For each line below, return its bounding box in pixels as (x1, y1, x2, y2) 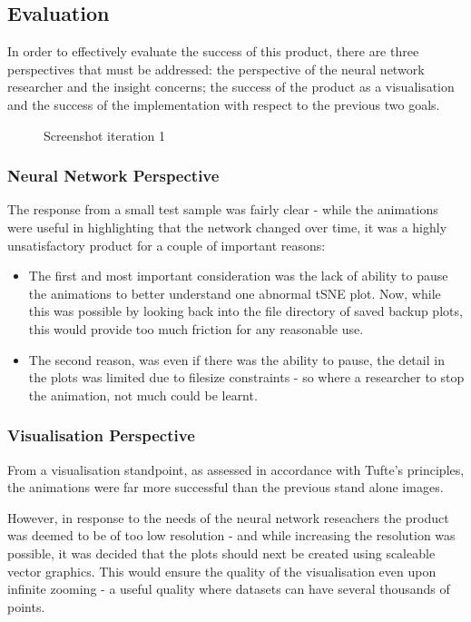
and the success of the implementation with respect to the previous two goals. (7, 94, 440, 114)
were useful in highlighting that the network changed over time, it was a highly (7, 217, 447, 236)
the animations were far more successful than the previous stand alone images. (7, 478, 444, 497)
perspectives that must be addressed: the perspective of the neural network (7, 59, 425, 78)
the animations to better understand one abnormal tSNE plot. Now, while (28, 283, 441, 302)
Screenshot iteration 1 (44, 125, 165, 144)
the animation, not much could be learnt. (28, 385, 258, 404)
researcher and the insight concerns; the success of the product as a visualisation (7, 77, 455, 96)
